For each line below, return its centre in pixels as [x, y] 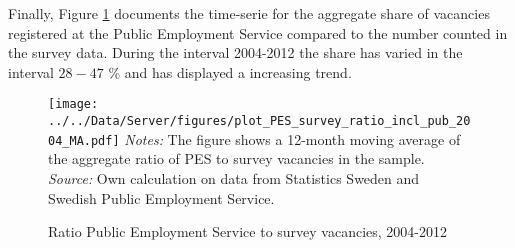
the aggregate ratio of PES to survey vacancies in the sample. [236, 158]
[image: [73, 104]
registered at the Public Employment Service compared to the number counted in [258, 32]
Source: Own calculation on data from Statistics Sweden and [234, 177]
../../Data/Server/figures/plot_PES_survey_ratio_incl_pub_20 [259, 121]
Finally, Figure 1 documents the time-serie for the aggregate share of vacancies [249, 13]
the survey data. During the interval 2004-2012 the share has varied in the [235, 52]
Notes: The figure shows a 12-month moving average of [292, 138]
